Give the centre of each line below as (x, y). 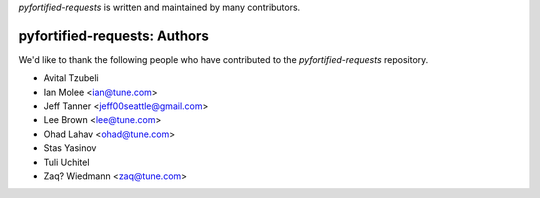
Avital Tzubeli (71, 78)
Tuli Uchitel (66, 162)
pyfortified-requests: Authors (113, 35)
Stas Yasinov (70, 148)
